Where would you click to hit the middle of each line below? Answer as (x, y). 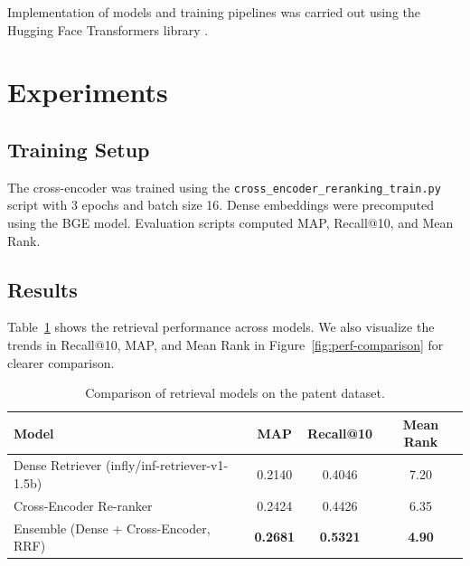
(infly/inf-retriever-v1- (167, 465)
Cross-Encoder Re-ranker (83, 505)
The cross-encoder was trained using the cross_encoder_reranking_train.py (224, 187)
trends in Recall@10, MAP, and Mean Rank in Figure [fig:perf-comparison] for (226, 344)
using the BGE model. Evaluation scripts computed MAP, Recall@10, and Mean (230, 223)
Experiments (88, 92)
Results (42, 289)
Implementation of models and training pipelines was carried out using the (214, 12)
